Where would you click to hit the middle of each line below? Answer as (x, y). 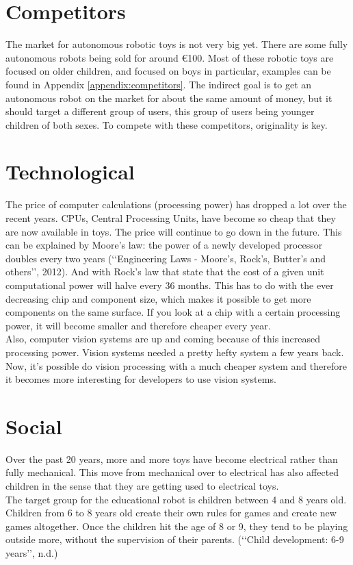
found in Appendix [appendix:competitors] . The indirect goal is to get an (159, 84)
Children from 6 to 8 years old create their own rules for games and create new (171, 513)
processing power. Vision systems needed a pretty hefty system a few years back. (175, 352)
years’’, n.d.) (32, 553)
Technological (70, 172)
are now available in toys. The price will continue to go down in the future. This (174, 231)
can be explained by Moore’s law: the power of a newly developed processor (164, 245)
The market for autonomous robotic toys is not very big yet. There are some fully (177, 44)
